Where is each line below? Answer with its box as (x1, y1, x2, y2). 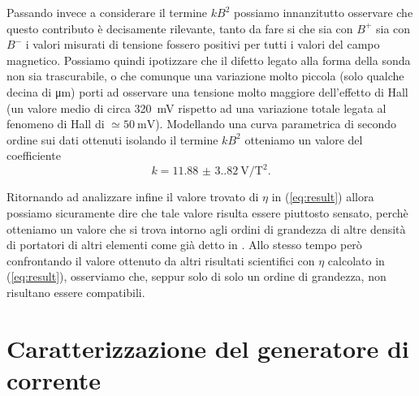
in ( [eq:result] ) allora (271, 188, 374, 205)
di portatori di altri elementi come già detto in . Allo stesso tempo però (6, 236, 362, 253)
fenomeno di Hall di (6, 115, 105, 132)
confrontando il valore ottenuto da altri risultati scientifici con (6, 252, 315, 269)
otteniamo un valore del (244, 131, 363, 148)
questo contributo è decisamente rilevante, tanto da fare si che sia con (6, 19, 353, 37)
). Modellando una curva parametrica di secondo (155, 115, 397, 132)
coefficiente (6, 147, 61, 164)
